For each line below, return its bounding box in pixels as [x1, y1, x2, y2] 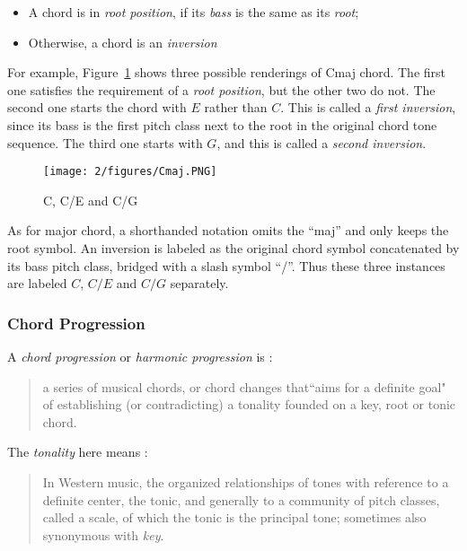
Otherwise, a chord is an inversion [28, 32, 217, 51]
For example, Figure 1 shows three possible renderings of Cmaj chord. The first [7, 63, 446, 82]
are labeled [7, 274, 67, 293]
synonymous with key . [42, 525, 164, 544]
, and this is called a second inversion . [216, 133, 427, 152]
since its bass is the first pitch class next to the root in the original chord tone [7, 115, 437, 134]
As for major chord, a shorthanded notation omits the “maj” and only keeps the [7, 221, 449, 240]
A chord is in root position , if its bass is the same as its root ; [28, 3, 359, 21]
